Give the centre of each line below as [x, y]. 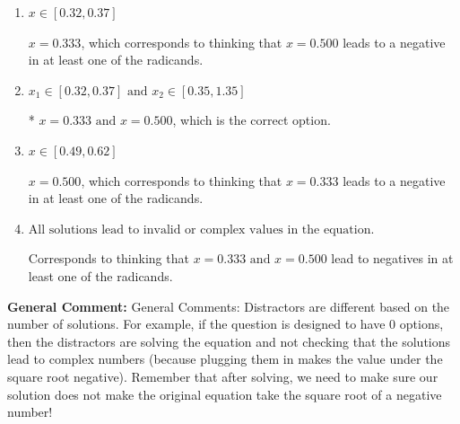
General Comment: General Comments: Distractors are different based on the [229, 306]
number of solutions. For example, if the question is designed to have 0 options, [226, 324]
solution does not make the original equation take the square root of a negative [225, 394]
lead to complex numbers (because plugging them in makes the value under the [225, 359]
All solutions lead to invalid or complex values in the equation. [201, 230]
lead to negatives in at [392, 258]
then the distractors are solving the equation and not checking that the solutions [229, 341]
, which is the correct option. [252, 120]
